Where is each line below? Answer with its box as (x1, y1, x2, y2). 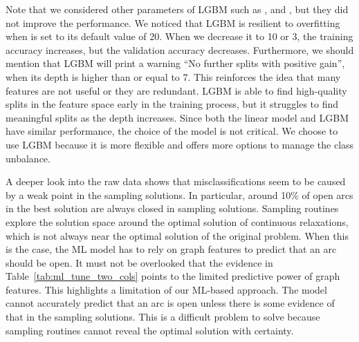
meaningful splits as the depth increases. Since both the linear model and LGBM (6, 110, 349, 124)
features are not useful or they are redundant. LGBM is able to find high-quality (6, 83, 347, 97)
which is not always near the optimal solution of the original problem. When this (6, 228, 349, 243)
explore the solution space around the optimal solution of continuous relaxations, (6, 214, 349, 229)
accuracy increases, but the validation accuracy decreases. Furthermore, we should (6, 42, 354, 57)
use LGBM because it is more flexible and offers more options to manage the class (6, 137, 354, 151)
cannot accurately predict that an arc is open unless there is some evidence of (6, 296, 335, 310)
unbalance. (6, 151, 50, 165)
